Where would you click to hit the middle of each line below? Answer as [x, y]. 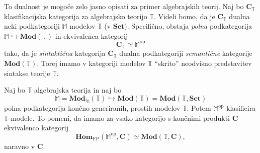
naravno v [20, 146]
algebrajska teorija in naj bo [78, 90]
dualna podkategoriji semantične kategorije [186, 53]
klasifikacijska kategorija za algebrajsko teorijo [76, 16]
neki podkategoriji [32, 26]
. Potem [199, 108]
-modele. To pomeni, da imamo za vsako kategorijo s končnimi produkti [119, 118]
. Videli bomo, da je [184, 16]
